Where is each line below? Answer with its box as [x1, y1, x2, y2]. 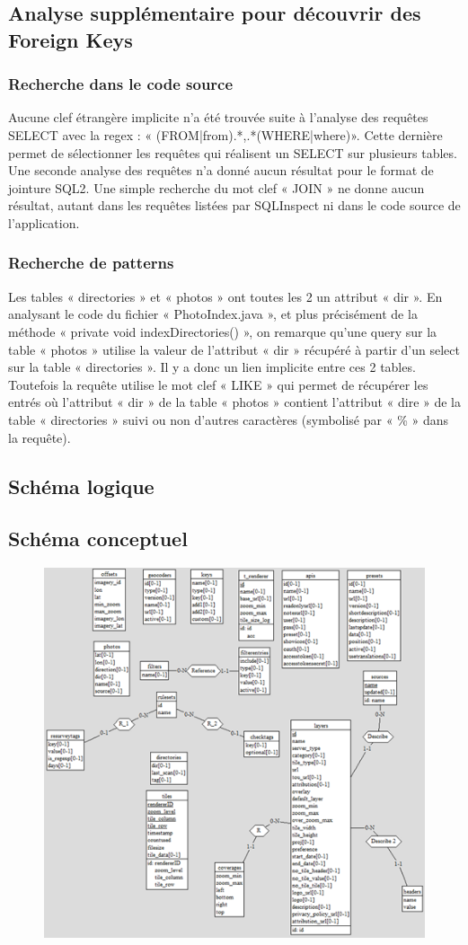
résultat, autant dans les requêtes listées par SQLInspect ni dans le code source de [8, 196, 461, 215]
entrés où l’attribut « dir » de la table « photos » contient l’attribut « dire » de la [8, 393, 462, 411]
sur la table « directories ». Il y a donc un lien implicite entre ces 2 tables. [8, 358, 416, 376]
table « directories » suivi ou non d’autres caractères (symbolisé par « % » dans [8, 410, 448, 428]
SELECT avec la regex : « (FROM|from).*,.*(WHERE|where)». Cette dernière [8, 125, 443, 144]
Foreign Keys [8, 25, 133, 53]
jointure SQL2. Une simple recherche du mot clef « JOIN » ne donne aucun [8, 178, 425, 197]
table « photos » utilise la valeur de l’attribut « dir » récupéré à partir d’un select [8, 340, 460, 358]
